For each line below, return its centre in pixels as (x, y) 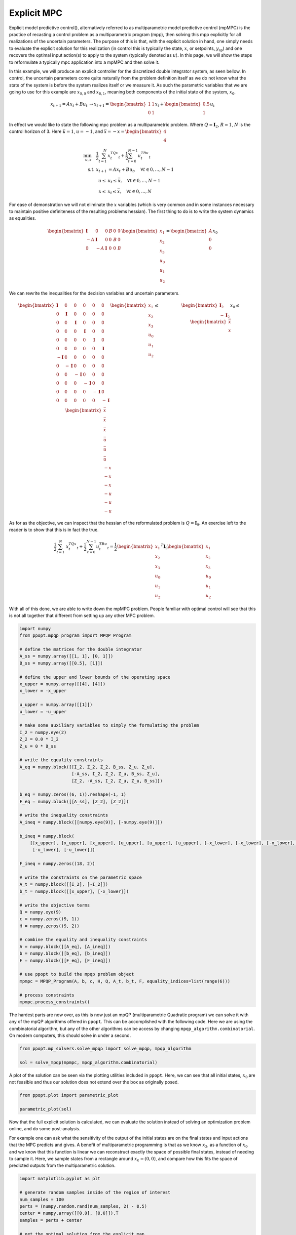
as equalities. (23, 218)
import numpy (35, 628)
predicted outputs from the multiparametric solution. (62, 1165)
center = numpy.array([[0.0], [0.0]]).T (69, 1213)
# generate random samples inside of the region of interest (95, 1193)
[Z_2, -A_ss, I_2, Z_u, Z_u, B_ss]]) (117, 781)
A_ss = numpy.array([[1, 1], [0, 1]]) (66, 656)
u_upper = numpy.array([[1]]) (56, 705)
